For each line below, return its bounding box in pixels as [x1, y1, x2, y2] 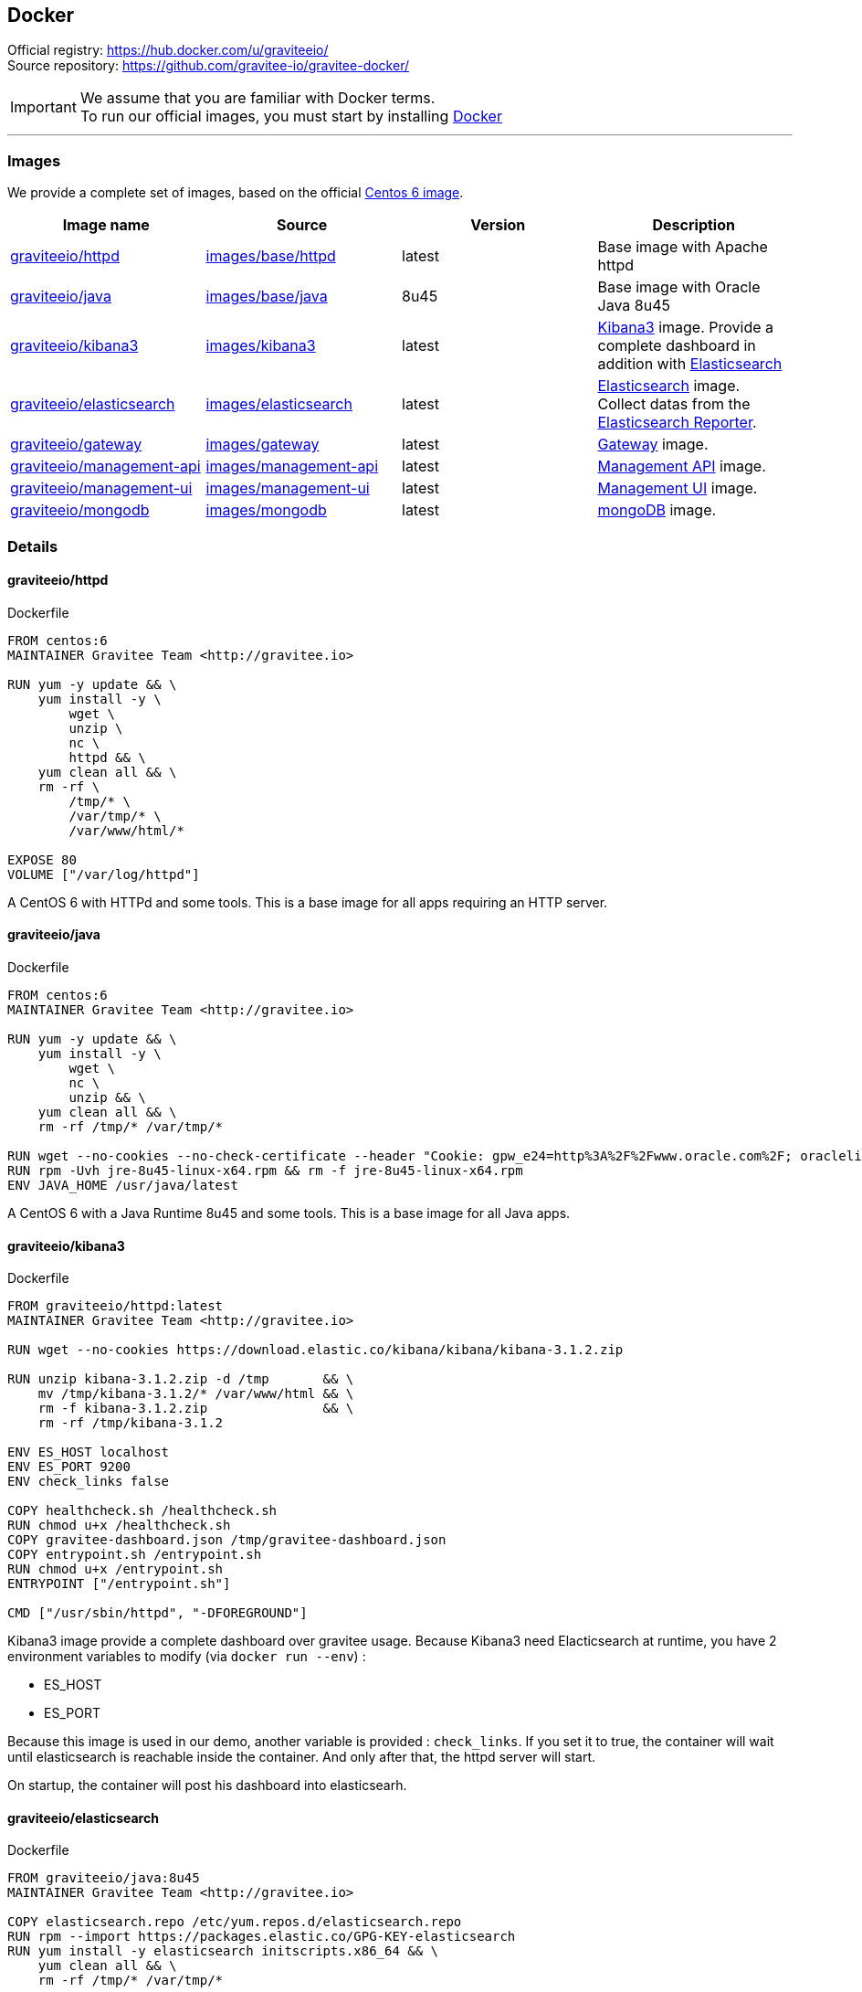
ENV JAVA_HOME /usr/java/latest [7, 1177, 238, 1192]
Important [10, 98, 77, 117]
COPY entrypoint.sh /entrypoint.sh [7, 1547, 262, 1563]
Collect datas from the [597, 395, 751, 414]
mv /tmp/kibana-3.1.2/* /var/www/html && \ [37, 1386, 354, 1402]
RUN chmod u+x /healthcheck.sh [7, 1518, 231, 1533]
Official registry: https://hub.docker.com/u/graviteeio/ [7, 42, 329, 58]
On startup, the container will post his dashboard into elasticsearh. [7, 1777, 407, 1794]
